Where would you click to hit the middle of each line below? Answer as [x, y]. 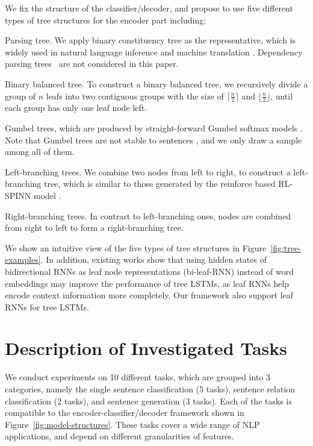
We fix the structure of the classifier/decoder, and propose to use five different [149, 8]
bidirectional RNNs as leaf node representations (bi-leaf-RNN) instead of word [150, 271]
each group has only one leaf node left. [76, 108]
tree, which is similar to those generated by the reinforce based [160, 184]
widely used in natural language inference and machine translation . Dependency [154, 52]
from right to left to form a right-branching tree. [94, 228]
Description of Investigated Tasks [146, 348]
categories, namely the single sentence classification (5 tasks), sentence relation [150, 389]
